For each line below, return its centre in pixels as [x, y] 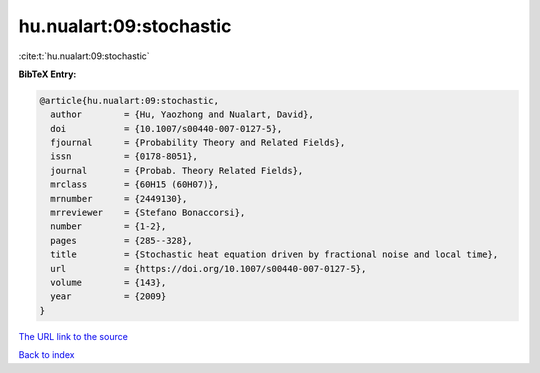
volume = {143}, [108, 282]
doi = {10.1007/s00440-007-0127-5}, [166, 128]
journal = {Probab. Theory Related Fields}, [177, 170]
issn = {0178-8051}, [124, 156]
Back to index [46, 355]
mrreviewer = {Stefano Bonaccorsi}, [148, 213]
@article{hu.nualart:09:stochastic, [129, 100]
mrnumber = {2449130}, [119, 198]
